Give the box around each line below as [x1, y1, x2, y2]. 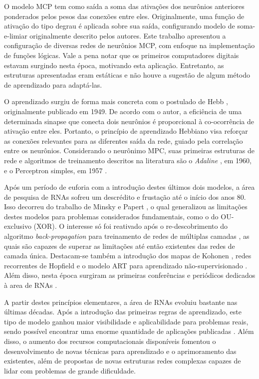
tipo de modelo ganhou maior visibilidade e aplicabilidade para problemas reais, [4, 316, 249, 326]
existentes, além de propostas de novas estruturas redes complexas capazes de [4, 355, 241, 366]
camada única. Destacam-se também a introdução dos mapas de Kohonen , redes [4, 250, 252, 261]
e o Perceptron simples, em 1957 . [4, 165, 107, 175]
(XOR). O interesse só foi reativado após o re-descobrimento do [33, 221, 228, 231]
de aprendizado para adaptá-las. [4, 79, 102, 90]
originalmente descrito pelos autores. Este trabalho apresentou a [29, 30, 226, 41]
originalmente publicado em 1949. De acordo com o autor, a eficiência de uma [4, 106, 242, 116]
